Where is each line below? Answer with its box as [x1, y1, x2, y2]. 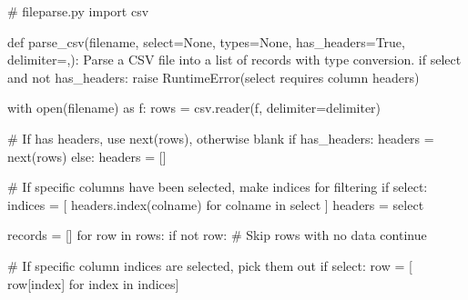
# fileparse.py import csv [7, 2, 149, 20]
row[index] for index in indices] [7, 274, 179, 293]
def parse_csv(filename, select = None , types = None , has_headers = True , [7, 32, 405, 51]
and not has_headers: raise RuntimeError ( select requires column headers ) [7, 67, 420, 86]
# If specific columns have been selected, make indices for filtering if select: [7, 177, 428, 196]
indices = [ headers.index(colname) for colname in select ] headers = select [7, 195, 424, 214]
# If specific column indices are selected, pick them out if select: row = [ [7, 255, 412, 275]
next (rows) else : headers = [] [7, 146, 167, 165]
